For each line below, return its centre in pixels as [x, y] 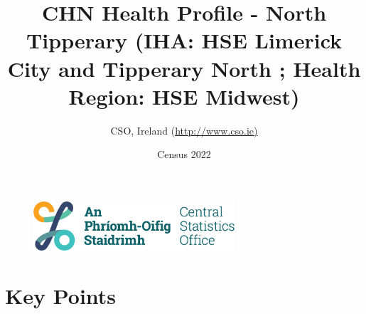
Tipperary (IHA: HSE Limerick [184, 40]
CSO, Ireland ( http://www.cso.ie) [184, 130]
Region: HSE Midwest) [184, 96]
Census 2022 [184, 154]
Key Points [61, 295]
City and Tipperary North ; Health [184, 68]
